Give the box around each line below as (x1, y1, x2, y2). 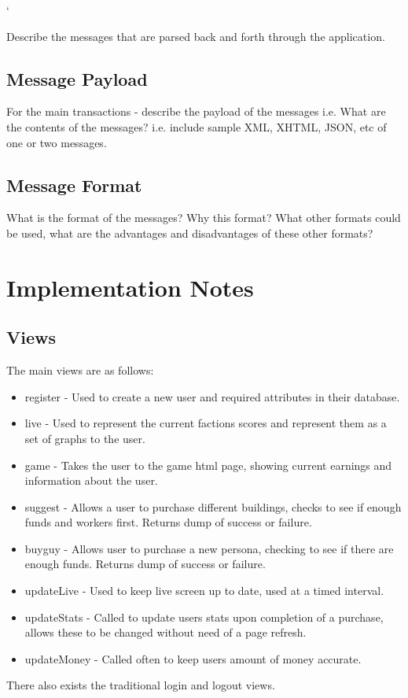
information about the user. (24, 472, 158, 489)
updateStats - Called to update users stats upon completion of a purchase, (24, 608, 384, 625)
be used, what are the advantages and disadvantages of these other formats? (6, 224, 373, 241)
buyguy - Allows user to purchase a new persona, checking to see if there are (24, 540, 394, 556)
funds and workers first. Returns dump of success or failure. (24, 514, 312, 530)
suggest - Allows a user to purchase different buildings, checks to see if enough (24, 498, 402, 515)
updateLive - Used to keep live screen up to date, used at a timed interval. (24, 582, 384, 599)
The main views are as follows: (6, 362, 154, 379)
